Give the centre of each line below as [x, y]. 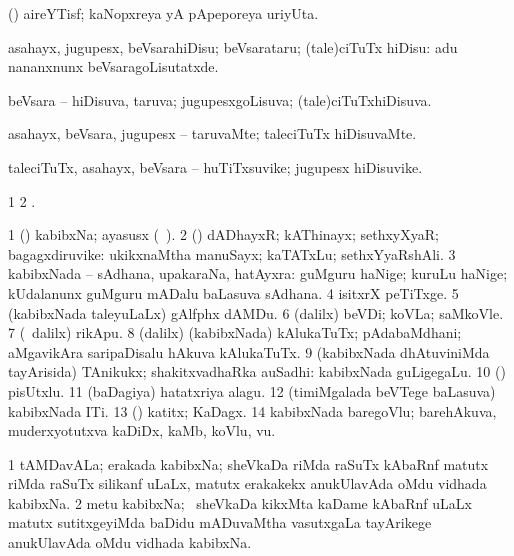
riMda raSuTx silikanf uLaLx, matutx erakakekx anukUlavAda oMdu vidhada [247, 483]
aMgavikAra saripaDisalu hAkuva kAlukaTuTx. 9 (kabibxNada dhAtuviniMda [249, 351]
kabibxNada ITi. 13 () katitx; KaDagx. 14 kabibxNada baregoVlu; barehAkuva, [252, 410]
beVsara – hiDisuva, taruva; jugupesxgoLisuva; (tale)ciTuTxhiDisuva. [220, 99]
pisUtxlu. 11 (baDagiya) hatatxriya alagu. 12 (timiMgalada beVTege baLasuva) [252, 390]
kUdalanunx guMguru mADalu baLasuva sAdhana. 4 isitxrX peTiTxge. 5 [233, 292]
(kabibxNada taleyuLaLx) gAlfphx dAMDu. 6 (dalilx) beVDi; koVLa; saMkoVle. [256, 312]
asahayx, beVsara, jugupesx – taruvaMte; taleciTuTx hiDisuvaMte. [212, 133]
